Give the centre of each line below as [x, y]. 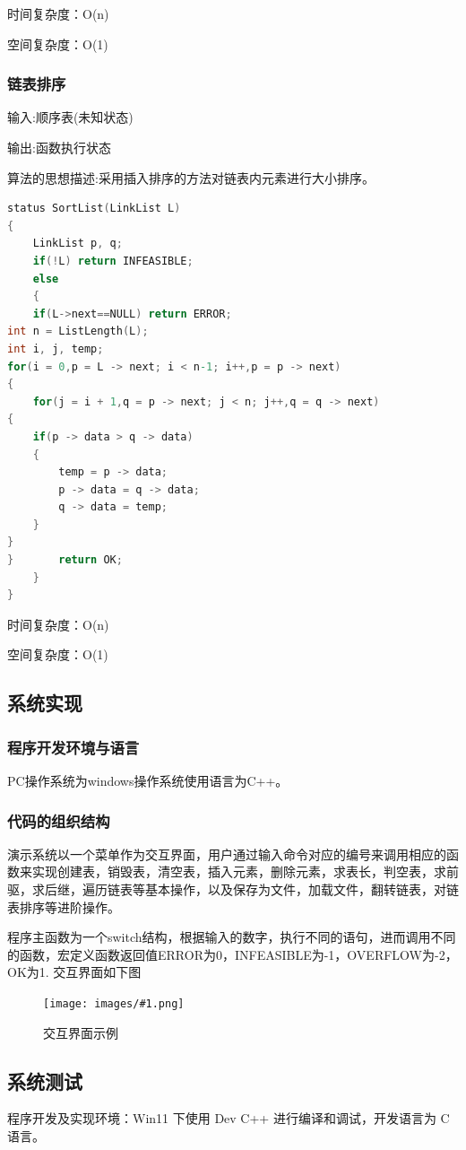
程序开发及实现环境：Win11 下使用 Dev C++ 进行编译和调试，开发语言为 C [229, 1118]
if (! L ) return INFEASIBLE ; [113, 261]
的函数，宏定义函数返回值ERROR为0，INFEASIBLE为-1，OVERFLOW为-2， [233, 954]
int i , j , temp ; [56, 348]
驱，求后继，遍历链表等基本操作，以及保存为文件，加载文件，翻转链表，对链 [233, 889]
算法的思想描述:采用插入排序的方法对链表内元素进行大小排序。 [191, 177]
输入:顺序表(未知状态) [70, 117]
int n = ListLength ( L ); [78, 331]
